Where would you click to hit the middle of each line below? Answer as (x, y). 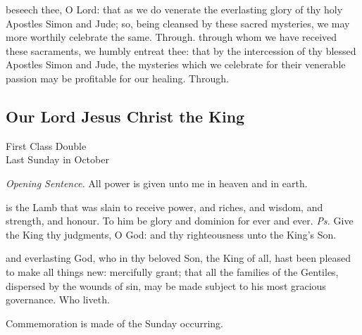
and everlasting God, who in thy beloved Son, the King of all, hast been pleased (179, 258)
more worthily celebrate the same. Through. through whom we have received (171, 37)
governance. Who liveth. (58, 299)
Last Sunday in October (57, 159)
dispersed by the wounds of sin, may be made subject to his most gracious (166, 285)
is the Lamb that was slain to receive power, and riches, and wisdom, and (164, 207)
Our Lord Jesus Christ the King (125, 116)
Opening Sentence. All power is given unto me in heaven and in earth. (157, 183)
